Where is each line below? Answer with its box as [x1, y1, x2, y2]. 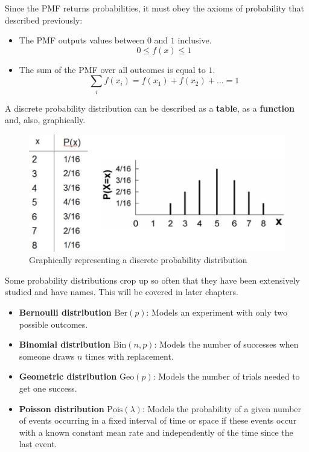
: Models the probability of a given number [142, 402, 302, 415]
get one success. [19, 382, 77, 395]
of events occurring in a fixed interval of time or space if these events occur [19, 414, 297, 427]
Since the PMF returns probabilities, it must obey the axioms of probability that [5, 2, 304, 14]
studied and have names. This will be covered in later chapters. [5, 285, 238, 298]
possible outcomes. [19, 317, 88, 330]
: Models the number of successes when [154, 338, 299, 351]
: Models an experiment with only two [146, 306, 287, 319]
